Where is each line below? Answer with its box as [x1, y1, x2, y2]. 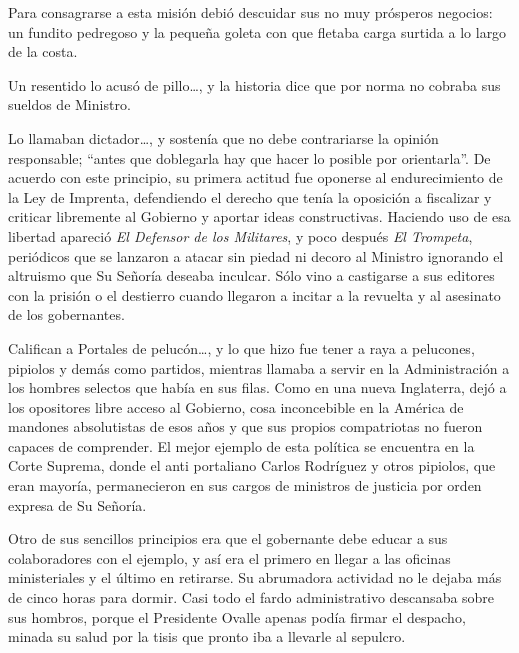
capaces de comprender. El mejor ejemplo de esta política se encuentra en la [8, 435, 475, 456]
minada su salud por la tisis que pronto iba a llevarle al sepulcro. [8, 626, 406, 647]
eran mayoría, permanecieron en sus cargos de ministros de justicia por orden [8, 475, 482, 496]
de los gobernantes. [8, 304, 125, 325]
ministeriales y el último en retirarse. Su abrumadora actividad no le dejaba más [8, 567, 502, 588]
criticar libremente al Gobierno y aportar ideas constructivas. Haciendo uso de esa [8, 206, 511, 227]
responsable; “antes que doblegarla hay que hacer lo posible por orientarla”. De [8, 147, 491, 168]
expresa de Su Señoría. [8, 494, 147, 515]
